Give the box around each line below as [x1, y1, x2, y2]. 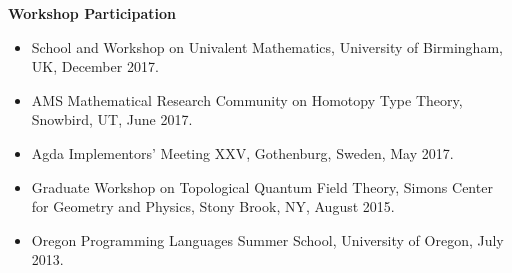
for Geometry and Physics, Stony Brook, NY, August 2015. [31, 196, 395, 217]
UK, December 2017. [31, 56, 159, 77]
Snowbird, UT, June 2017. [31, 109, 193, 130]
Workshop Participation [8, 3, 176, 23]
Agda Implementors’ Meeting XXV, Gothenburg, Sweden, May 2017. [31, 142, 454, 163]
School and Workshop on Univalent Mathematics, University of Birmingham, [31, 36, 503, 57]
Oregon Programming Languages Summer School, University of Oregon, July [31, 229, 504, 250]
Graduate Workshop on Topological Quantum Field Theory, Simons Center [31, 176, 493, 197]
